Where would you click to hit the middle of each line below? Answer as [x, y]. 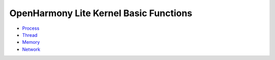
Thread [30, 35]
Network [31, 49]
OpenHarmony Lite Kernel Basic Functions [101, 13]
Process [31, 28]
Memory [31, 42]
